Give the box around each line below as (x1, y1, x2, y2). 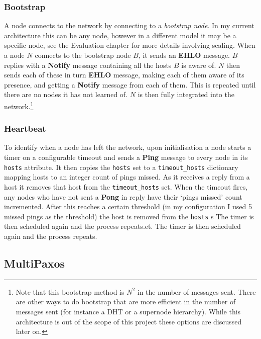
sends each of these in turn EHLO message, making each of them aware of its (4, 69, 244, 80)
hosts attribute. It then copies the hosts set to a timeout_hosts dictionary (4, 161, 238, 172)
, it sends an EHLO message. (138, 50, 230, 60)
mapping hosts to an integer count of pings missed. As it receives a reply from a (4, 172, 250, 182)
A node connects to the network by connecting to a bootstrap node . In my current (4, 20, 254, 31)
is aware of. (181, 59, 216, 70)
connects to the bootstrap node (35, 50, 131, 60)
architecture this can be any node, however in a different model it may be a (4, 30, 236, 40)
